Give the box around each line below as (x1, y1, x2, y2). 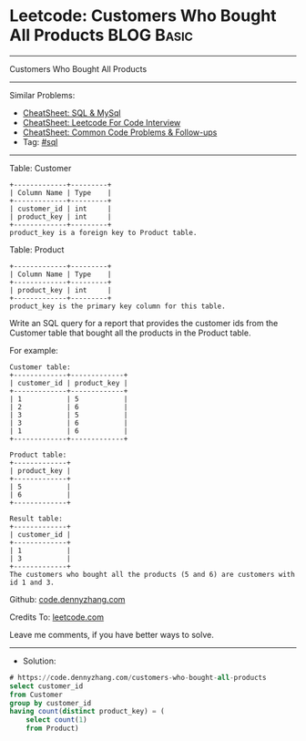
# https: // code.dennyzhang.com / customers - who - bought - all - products (9, 673, 267, 682)
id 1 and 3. (9, 578, 55, 587)
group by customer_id (9, 698, 92, 707)
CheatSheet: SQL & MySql (22, 107, 121, 118)
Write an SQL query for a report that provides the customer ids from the (9, 317, 279, 328)
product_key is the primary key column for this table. (9, 302, 226, 311)
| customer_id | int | (9, 204, 112, 213)
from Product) (25, 724, 79, 734)
